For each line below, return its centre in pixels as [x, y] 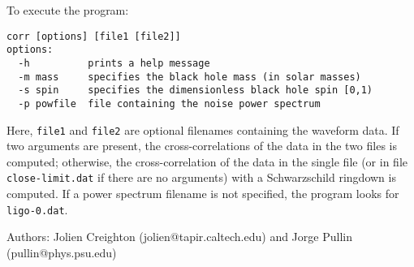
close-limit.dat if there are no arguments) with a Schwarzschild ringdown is [201, 177]
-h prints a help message [114, 63]
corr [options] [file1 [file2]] [94, 36]
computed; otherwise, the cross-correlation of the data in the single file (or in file [207, 161]
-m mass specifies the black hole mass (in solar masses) [190, 77]
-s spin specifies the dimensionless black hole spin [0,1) [196, 90]
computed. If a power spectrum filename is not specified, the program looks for [203, 194]
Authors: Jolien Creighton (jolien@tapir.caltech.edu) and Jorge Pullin [179, 237]
